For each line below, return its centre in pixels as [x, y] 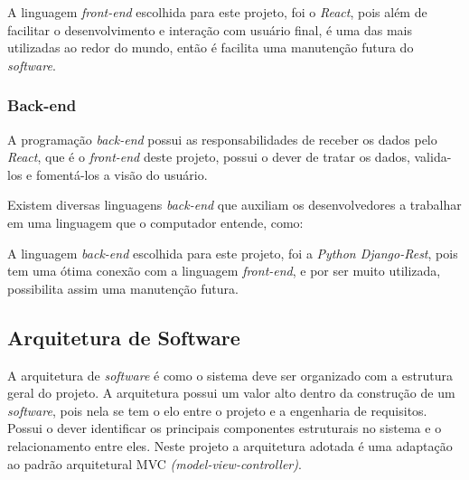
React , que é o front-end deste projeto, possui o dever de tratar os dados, [209, 157]
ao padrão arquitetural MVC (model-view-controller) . [155, 463]
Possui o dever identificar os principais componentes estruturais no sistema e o [225, 428]
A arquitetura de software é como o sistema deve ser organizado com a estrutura [230, 375]
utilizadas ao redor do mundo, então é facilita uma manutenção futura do [211, 47]
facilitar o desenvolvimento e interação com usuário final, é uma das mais [210, 29]
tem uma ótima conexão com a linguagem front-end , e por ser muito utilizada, [224, 271]
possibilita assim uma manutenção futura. [123, 288]
